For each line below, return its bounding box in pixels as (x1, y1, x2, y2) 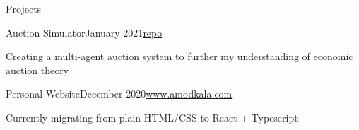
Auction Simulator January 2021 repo (6, 25, 163, 40)
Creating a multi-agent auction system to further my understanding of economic (6, 49, 353, 64)
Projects (6, 1, 42, 16)
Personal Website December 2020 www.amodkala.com (6, 86, 233, 101)
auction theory (6, 62, 69, 77)
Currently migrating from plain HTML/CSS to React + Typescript (6, 110, 298, 124)
